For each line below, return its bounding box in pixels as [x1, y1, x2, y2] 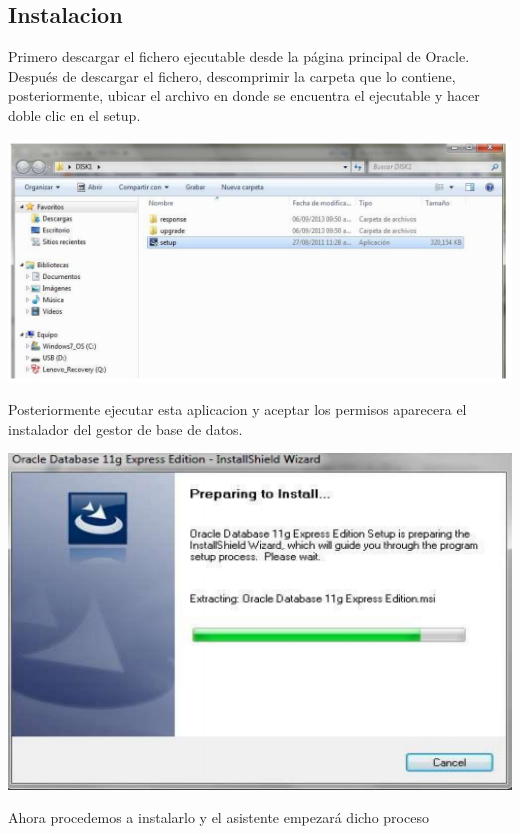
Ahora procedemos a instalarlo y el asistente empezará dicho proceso [8, 807, 429, 828]
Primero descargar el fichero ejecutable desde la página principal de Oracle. [8, 46, 470, 67]
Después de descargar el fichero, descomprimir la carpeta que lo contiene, [8, 65, 456, 86]
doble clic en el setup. [8, 104, 141, 125]
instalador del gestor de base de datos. [8, 418, 243, 439]
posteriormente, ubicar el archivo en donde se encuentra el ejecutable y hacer [8, 85, 480, 106]
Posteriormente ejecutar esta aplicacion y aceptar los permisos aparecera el [8, 399, 467, 420]
